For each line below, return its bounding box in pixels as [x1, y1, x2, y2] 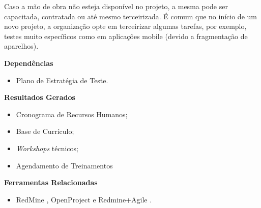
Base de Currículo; [16, 126, 74, 136]
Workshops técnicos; [16, 143, 78, 153]
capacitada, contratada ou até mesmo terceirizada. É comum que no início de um [4, 11, 257, 21]
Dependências [4, 57, 53, 68]
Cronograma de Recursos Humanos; [16, 109, 128, 119]
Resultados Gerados [4, 92, 75, 102]
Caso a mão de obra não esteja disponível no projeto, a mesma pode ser [4, 1, 228, 11]
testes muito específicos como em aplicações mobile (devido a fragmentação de [4, 30, 248, 41]
